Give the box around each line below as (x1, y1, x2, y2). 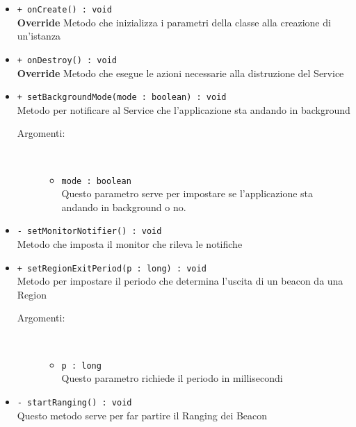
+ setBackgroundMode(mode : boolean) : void (17, 92, 227, 103)
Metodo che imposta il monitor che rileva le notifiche (17, 237, 243, 251)
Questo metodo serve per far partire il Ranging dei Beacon (17, 408, 268, 422)
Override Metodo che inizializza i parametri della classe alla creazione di (17, 15, 331, 29)
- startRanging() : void (17, 397, 132, 408)
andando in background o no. (61, 199, 186, 214)
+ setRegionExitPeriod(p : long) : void (17, 263, 207, 274)
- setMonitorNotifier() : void (17, 226, 162, 237)
